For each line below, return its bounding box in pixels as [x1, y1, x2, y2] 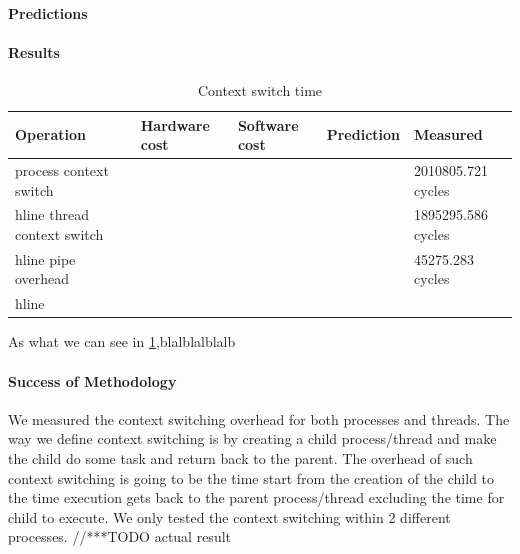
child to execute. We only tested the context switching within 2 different [8, 506, 451, 527]
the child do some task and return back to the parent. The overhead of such [8, 448, 473, 468]
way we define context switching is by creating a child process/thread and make [8, 428, 497, 449]
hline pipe [15, 248, 76, 269]
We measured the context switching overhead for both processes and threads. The [8, 408, 510, 429]
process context [15, 160, 109, 181]
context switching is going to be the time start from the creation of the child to [8, 467, 495, 488]
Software [237, 114, 299, 135]
